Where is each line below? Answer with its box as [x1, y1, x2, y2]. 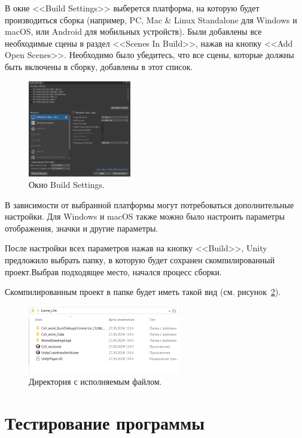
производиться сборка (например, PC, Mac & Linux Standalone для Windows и [5, 13, 297, 26]
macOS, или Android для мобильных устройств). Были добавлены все [5, 25, 262, 38]
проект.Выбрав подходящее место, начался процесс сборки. [5, 265, 222, 278]
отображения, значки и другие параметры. [5, 221, 158, 234]
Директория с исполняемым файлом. [29, 375, 162, 388]
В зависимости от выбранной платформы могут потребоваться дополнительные [5, 198, 294, 211]
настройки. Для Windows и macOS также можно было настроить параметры [5, 210, 285, 223]
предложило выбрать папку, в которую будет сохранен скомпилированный [5, 254, 275, 266]
